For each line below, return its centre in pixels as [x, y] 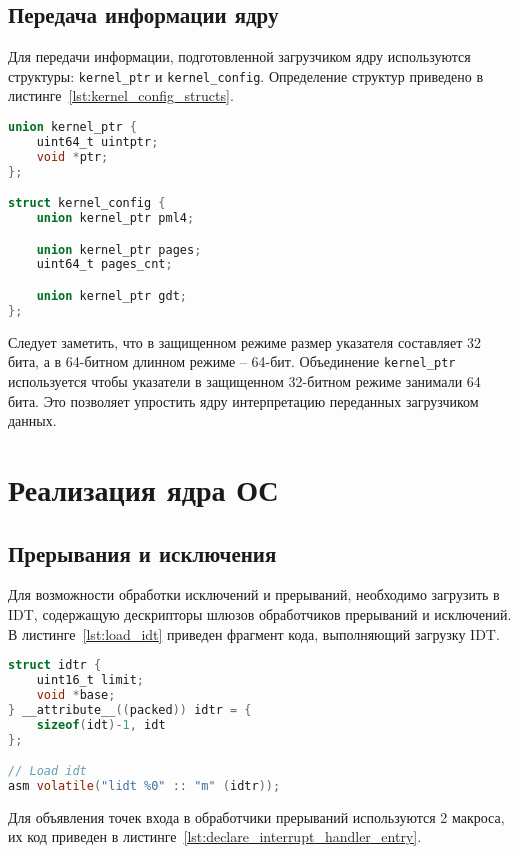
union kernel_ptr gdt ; [111, 296]
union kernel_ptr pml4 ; [115, 218]
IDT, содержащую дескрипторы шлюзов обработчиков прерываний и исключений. [260, 613]
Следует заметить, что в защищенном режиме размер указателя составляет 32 [245, 341]
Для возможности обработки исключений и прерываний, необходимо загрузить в [254, 594]
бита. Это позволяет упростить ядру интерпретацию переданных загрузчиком [243, 400]
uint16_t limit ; [90, 680]
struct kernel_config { [87, 203]
